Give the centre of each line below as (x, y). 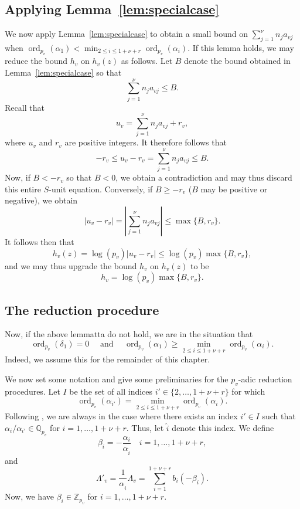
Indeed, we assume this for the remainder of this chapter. (108, 359)
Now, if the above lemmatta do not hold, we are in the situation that (129, 334)
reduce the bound (36, 61)
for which (248, 391)
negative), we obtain (41, 200)
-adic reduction (265, 379)
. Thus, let (145, 427)
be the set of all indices (111, 391)
